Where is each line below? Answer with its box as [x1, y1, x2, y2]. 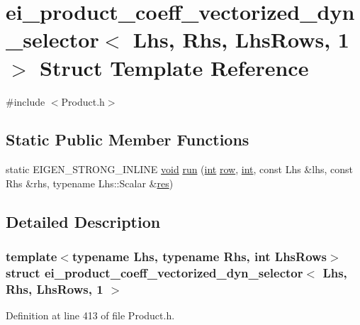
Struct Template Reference [40, 53, 309, 82]
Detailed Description [6, 210, 161, 232]
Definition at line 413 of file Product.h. [6, 308, 175, 323]
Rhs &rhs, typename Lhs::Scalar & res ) [6, 175, 174, 190]
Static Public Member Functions [6, 128, 249, 150]
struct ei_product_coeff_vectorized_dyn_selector [6, 264, 303, 282]
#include [6, 94, 45, 109]
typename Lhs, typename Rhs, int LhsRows [72, 248, 327, 265]
